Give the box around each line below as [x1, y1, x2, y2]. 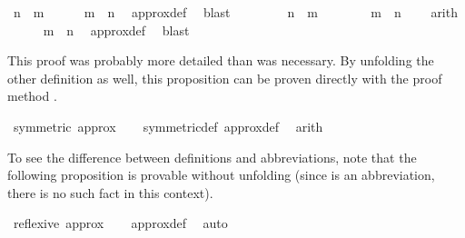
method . [7, 86, 57, 105]
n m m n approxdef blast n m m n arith [13, 3, 458, 21]
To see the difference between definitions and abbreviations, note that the [7, 147, 417, 166]
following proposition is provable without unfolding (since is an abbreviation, [7, 165, 435, 184]
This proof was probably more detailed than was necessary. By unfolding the [7, 51, 434, 70]
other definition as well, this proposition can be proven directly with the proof [7, 68, 442, 87]
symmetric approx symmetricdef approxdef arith [13, 116, 323, 135]
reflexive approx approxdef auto [13, 213, 228, 233]
